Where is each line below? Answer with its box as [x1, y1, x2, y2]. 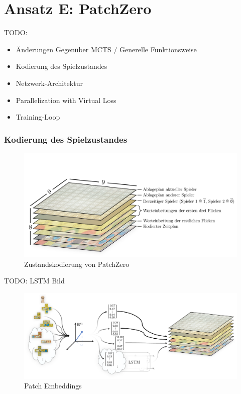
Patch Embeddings [24, 380, 82, 391]
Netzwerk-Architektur [16, 77, 83, 88]
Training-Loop [16, 112, 60, 122]
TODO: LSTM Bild [4, 275, 65, 286]
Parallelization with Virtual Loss [16, 94, 116, 105]
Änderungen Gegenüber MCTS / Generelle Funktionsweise [16, 44, 197, 54]
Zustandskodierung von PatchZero [24, 258, 130, 269]
